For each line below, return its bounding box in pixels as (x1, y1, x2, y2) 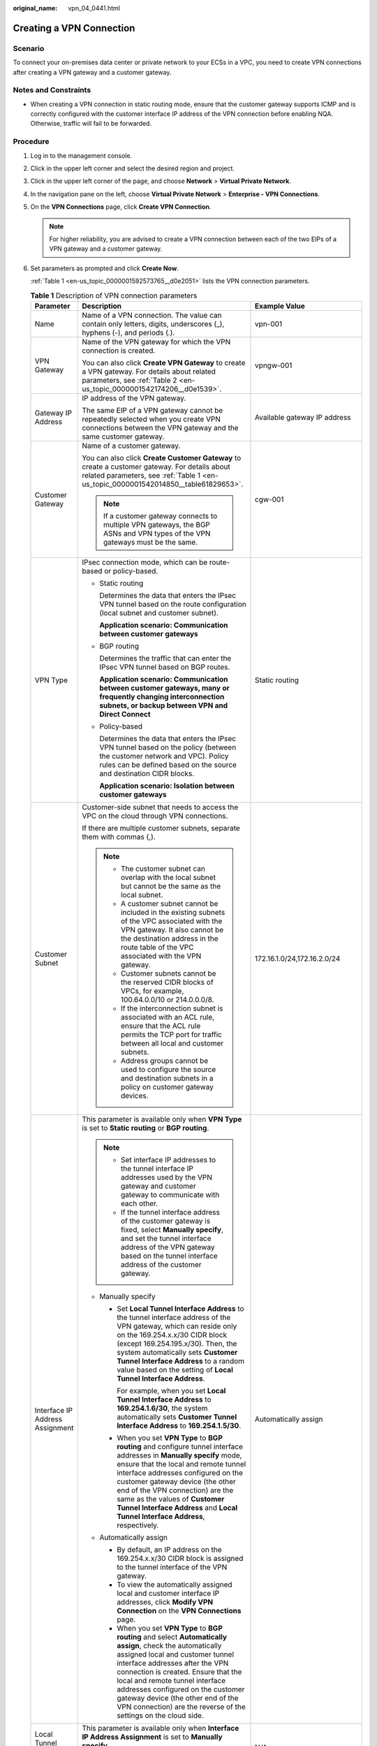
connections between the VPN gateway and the (81, 423, 239, 432)
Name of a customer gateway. (81, 441, 181, 450)
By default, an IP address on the (116, 1544, 223, 1554)
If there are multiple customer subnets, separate (81, 823, 240, 832)
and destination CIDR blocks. (98, 768, 195, 778)
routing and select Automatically (116, 1631, 227, 1641)
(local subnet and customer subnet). (98, 608, 219, 617)
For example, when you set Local (116, 1386, 226, 1395)
